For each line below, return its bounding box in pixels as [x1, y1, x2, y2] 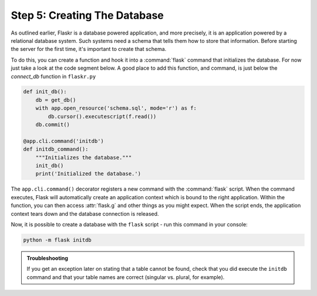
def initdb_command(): [23, 146, 89, 152]
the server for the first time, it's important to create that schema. [11, 46, 167, 53]
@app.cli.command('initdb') [23, 138, 104, 144]
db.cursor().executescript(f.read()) [48, 113, 157, 120]
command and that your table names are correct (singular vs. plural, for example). [26, 273, 225, 281]
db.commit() [35, 121, 70, 128]
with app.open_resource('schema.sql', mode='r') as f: [35, 105, 197, 111]
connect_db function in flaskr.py [11, 73, 96, 80]
